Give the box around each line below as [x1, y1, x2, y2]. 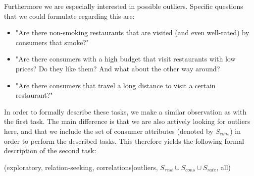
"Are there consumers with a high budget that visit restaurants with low [15, 54, 236, 64]
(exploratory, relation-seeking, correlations [4, 162, 132, 172]
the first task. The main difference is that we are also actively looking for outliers [4, 116, 251, 126]
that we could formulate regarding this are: [4, 10, 135, 21]
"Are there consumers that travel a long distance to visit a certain [15, 80, 216, 90]
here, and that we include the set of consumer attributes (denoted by [4, 125, 213, 136]
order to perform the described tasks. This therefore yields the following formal [4, 135, 244, 146]
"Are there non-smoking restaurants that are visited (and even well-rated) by [15, 27, 250, 38]
